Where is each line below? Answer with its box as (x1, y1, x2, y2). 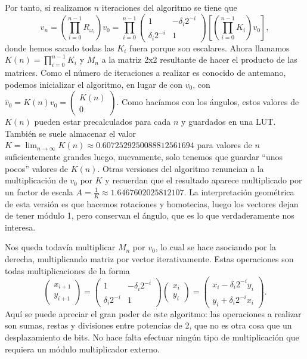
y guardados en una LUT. (181, 115, 276, 128)
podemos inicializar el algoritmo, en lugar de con (5, 78, 183, 90)
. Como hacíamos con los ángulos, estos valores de (116, 96, 299, 108)
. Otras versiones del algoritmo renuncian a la (97, 162, 264, 174)
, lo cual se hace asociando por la (155, 241, 277, 253)
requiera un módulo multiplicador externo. (5, 342, 160, 355)
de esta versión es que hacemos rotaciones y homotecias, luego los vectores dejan (5, 197, 299, 210)
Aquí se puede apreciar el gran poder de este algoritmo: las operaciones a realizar (5, 307, 302, 320)
